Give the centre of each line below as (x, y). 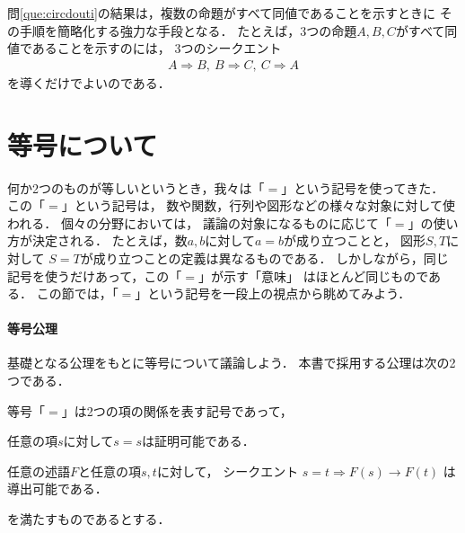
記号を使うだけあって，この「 (95, 275)
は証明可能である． (198, 441)
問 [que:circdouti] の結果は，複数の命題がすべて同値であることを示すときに (222, 13)
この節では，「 (77, 293)
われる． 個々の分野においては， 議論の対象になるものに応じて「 (199, 222)
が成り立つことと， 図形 (355, 240)
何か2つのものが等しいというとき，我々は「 (136, 187)
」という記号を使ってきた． (363, 187)
